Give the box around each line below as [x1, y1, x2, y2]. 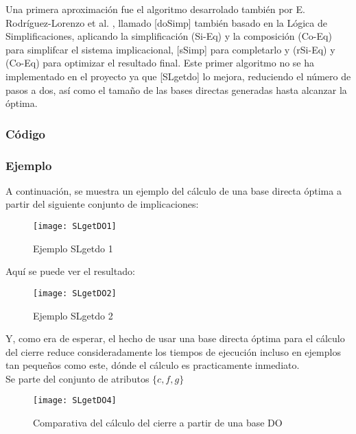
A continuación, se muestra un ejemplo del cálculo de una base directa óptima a [5, 183, 342, 197]
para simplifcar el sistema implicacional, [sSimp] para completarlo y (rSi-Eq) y [5, 42, 335, 56]
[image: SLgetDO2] [33, 288, 117, 298]
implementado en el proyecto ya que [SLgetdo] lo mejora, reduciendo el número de [5, 69, 351, 83]
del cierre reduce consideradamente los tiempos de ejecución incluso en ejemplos [5, 344, 341, 359]
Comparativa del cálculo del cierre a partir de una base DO [33, 415, 283, 430]
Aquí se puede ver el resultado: [5, 264, 135, 278]
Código [5, 125, 46, 142]
